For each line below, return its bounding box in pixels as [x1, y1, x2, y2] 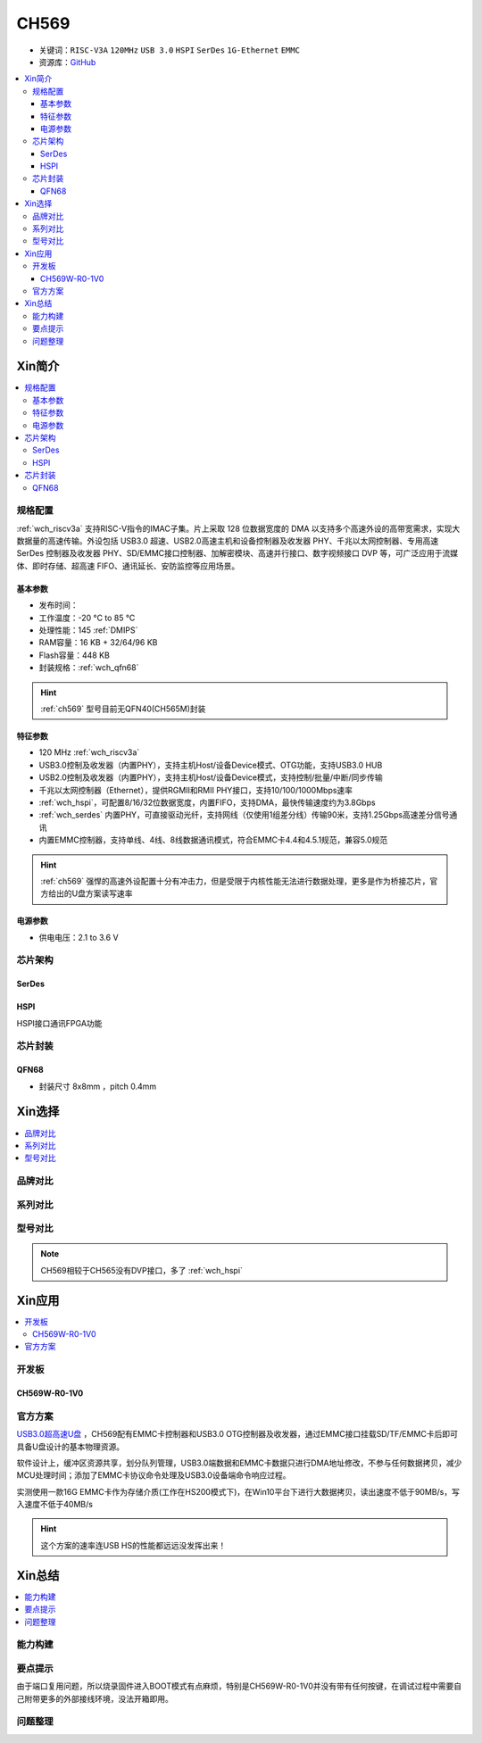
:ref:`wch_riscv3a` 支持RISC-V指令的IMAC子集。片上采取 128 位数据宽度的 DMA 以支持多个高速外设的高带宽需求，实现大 [16, 523, 461, 534]
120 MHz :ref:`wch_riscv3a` [38, 747, 140, 758]
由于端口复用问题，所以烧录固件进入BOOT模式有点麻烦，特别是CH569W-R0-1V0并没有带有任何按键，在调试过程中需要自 [16, 1681, 462, 1691]
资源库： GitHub [38, 56, 96, 67]
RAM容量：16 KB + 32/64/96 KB [38, 637, 158, 648]
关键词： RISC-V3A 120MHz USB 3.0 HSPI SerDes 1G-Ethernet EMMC [38, 45, 301, 55]
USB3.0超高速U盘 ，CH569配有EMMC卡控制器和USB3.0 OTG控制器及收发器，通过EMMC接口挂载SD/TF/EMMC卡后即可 [16, 1429, 459, 1440]
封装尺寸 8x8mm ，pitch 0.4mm [38, 1081, 157, 1091]
